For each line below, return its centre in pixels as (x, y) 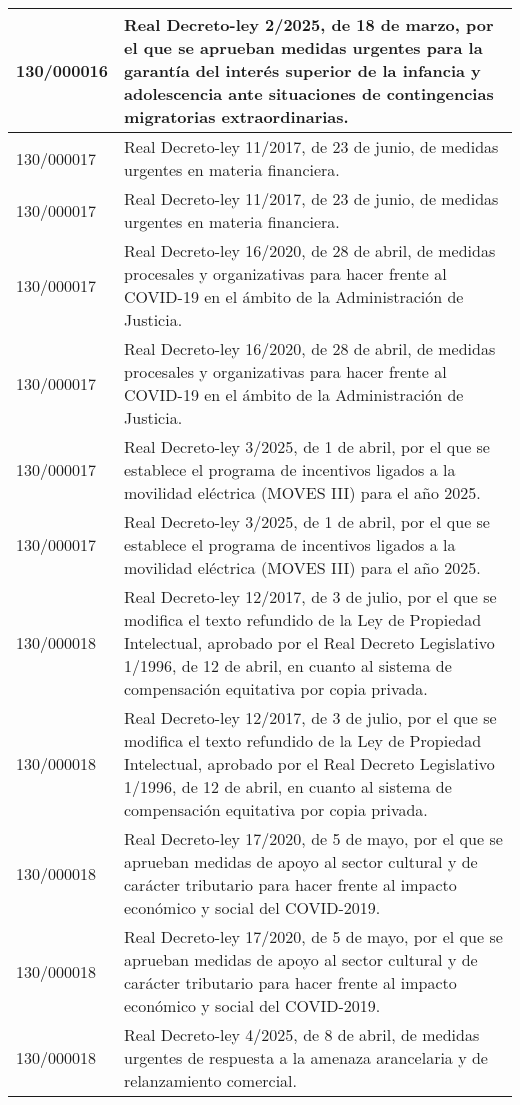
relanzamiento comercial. (210, 1080)
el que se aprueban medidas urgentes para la (303, 47)
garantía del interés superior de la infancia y (302, 70)
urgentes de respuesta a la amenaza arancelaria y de (306, 1057)
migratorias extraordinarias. (236, 116)
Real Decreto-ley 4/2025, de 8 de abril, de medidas (302, 1034)
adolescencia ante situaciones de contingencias (309, 93)
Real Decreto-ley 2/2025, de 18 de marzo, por (309, 24)
